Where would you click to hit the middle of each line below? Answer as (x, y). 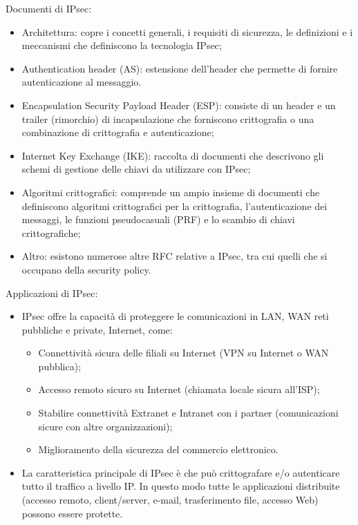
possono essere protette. (72, 513)
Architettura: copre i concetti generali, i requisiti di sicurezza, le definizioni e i (187, 31)
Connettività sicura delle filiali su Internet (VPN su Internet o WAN (183, 353)
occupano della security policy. (86, 269)
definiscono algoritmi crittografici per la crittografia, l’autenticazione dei (175, 206)
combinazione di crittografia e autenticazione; (118, 132)
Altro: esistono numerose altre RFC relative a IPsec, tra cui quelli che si (175, 256)
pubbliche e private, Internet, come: (97, 329)
